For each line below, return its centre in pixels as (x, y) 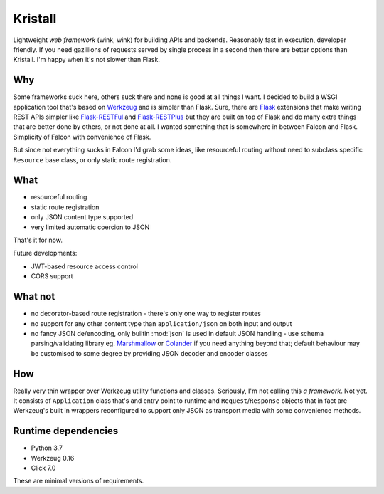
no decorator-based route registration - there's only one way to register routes (146, 314)
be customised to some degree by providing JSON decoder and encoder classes (149, 353)
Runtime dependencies (66, 431)
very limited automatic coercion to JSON (90, 227)
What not (34, 296)
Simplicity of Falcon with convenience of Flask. (82, 137)
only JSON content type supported (82, 217)
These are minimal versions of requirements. (79, 481)
